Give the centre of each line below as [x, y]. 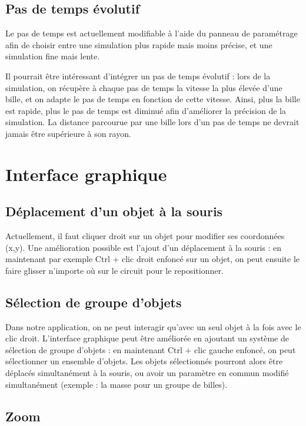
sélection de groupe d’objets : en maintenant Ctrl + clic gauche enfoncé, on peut [151, 349]
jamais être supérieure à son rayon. [68, 133]
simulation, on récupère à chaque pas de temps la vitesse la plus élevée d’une [144, 87]
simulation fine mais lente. [53, 56]
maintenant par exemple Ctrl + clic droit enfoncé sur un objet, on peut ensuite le [153, 259]
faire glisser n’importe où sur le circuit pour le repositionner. [114, 270]
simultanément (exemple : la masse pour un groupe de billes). [117, 384]
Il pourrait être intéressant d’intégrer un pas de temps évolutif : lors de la [138, 76]
